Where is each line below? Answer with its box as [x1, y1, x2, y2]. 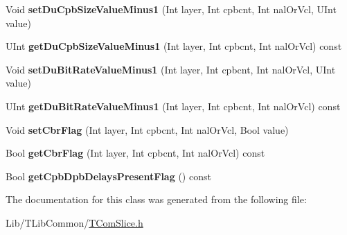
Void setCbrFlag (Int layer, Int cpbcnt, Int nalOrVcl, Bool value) [6, 122, 289, 137]
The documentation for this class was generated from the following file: [6, 192, 307, 207]
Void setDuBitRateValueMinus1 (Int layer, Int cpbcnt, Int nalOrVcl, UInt [6, 62, 336, 76]
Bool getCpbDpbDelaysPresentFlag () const [6, 168, 211, 183]
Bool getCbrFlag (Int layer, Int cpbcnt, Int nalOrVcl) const [6, 146, 265, 160]
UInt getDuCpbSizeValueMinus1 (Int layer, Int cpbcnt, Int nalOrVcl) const [6, 39, 342, 53]
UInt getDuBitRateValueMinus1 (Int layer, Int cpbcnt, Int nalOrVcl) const [6, 98, 341, 113]
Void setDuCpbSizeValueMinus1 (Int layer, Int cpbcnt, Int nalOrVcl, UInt [6, 2, 337, 16]
